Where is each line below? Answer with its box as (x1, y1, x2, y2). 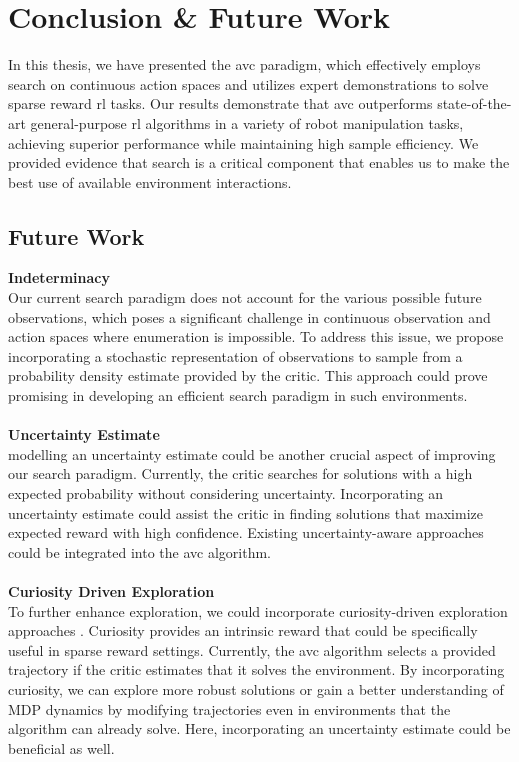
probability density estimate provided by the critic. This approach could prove (8, 365, 488, 386)
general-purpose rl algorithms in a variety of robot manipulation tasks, (30, 112, 464, 133)
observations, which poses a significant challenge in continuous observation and (8, 306, 491, 327)
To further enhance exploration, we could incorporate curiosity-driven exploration (8, 600, 508, 621)
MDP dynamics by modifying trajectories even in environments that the (8, 698, 451, 719)
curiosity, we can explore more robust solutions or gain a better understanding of (8, 678, 504, 699)
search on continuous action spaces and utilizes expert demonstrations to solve (8, 73, 489, 94)
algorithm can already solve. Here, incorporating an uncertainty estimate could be (8, 718, 511, 739)
